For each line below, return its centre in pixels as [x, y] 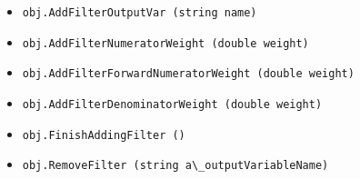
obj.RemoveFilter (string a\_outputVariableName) [175, 166]
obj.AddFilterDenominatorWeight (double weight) [172, 104]
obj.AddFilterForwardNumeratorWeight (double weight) [188, 74]
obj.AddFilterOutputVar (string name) [140, 13]
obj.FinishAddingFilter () [104, 135]
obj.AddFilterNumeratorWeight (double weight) [165, 43]
